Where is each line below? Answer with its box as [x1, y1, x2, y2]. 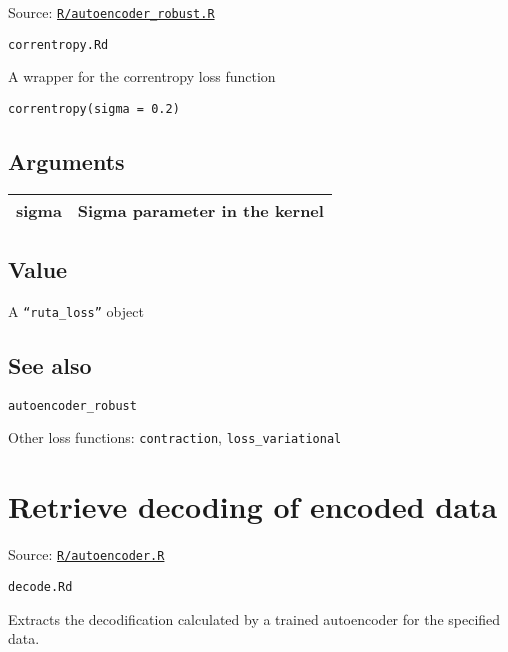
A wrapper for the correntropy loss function [8, 66, 276, 87]
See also [8, 350, 92, 381]
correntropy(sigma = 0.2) [8, 101, 180, 116]
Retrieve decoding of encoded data [8, 486, 498, 527]
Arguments [8, 145, 125, 176]
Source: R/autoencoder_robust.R [8, 2, 215, 22]
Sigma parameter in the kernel [77, 198, 324, 222]
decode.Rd [8, 579, 73, 594]
